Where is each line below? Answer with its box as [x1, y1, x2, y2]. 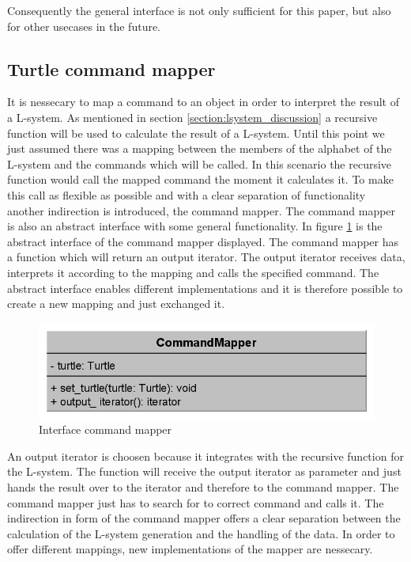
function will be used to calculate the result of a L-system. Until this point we [7, 124, 385, 141]
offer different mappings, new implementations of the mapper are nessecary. [7, 541, 373, 557]
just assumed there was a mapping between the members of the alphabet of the [7, 140, 392, 157]
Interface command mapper [39, 421, 172, 438]
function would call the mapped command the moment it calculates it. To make [7, 171, 394, 188]
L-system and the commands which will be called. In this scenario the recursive [7, 155, 392, 172]
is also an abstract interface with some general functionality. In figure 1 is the [7, 218, 383, 234]
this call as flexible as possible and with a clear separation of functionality [7, 186, 366, 203]
